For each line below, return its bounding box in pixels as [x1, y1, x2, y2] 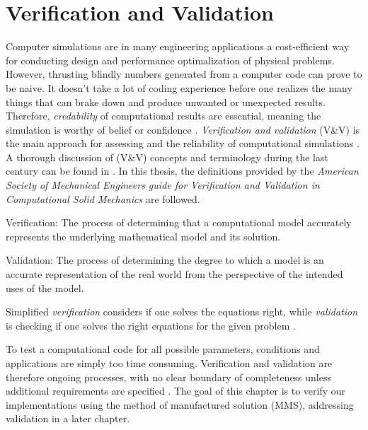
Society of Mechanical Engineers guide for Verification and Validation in [6, 178, 320, 192]
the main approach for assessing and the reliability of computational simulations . [6, 136, 360, 151]
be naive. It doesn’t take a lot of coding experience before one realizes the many [6, 80, 352, 95]
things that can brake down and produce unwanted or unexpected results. [6, 94, 326, 109]
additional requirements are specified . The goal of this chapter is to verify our [6, 383, 346, 398]
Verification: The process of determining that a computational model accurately [6, 215, 352, 230]
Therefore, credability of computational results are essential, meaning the [6, 108, 321, 123]
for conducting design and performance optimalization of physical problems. [6, 52, 335, 67]
